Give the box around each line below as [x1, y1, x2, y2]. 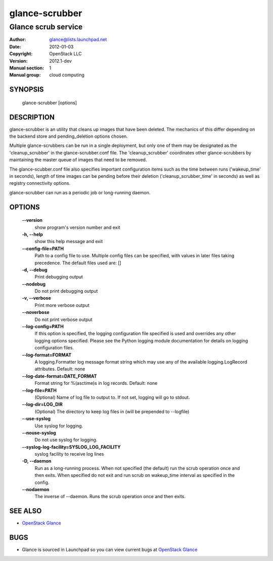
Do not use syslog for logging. [34, 437, 98, 443]
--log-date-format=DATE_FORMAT [22, 373, 97, 379]
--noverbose [22, 309, 50, 315]
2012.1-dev [49, 58, 72, 64]
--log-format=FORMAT [22, 352, 72, 358]
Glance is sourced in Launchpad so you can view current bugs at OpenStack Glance [22, 547, 198, 553]
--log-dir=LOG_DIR [22, 402, 63, 408]
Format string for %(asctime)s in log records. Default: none [34, 380, 158, 386]
